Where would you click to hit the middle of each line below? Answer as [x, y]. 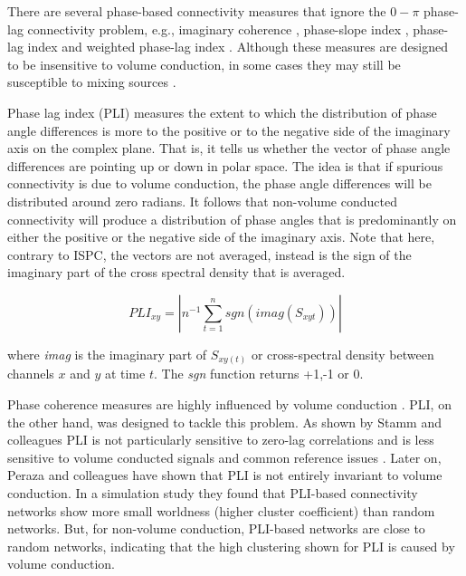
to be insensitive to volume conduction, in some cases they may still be [204, 64]
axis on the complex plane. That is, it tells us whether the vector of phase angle [229, 148]
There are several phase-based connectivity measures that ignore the [197, 11]
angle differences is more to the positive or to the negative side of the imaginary [229, 130]
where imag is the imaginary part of [107, 354]
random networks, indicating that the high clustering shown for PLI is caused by [231, 546]
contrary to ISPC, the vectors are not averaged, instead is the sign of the [209, 254]
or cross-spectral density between [342, 354]
